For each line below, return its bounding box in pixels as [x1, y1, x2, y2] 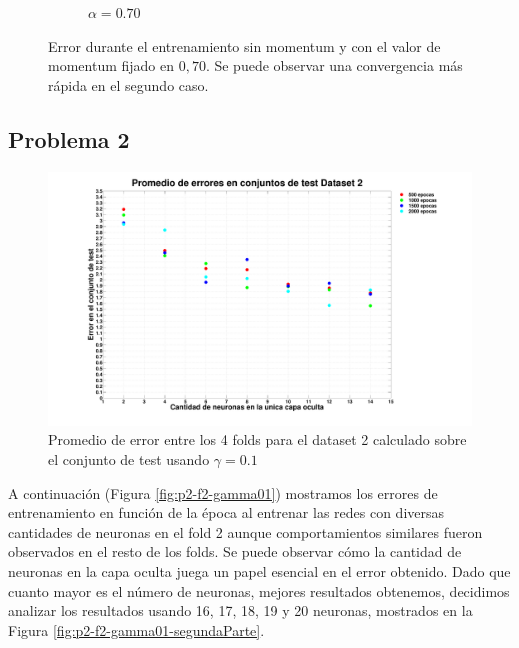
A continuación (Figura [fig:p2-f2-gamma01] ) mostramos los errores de [8, 482, 438, 503]
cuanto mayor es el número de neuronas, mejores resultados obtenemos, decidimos [8, 580, 510, 601]
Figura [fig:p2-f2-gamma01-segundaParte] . [8, 619, 265, 640]
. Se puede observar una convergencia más [205, 55, 463, 76]
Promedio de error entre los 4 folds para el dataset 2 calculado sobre [48, 429, 467, 450]
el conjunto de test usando [48, 449, 210, 469]
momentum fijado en [48, 55, 174, 76]
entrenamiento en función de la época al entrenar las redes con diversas [8, 502, 445, 523]
